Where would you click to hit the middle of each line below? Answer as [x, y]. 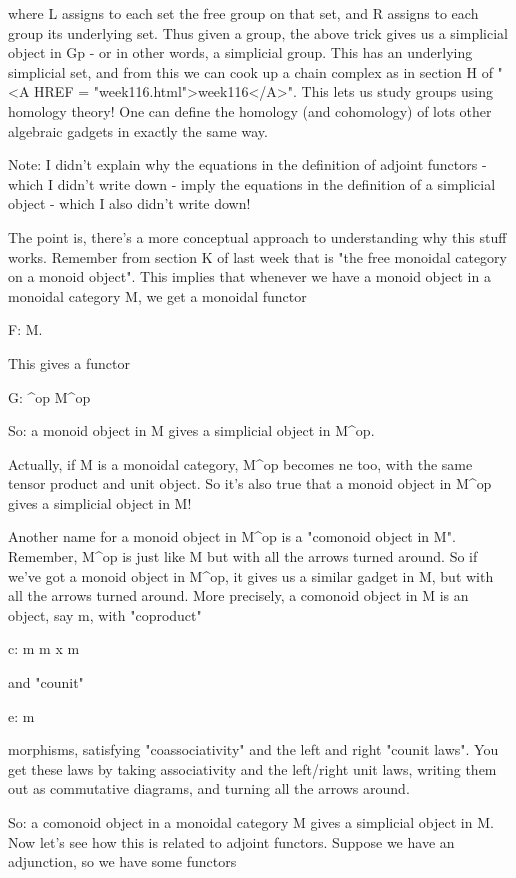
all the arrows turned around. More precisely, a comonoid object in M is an [238, 595]
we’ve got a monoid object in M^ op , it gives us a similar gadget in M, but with [251, 575]
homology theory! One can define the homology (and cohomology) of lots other [250, 110]
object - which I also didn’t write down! [129, 203]
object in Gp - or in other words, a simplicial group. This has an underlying [240, 52]
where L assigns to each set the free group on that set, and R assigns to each [243, 13]
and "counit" [46, 682]
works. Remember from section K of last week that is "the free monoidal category [257, 256]
